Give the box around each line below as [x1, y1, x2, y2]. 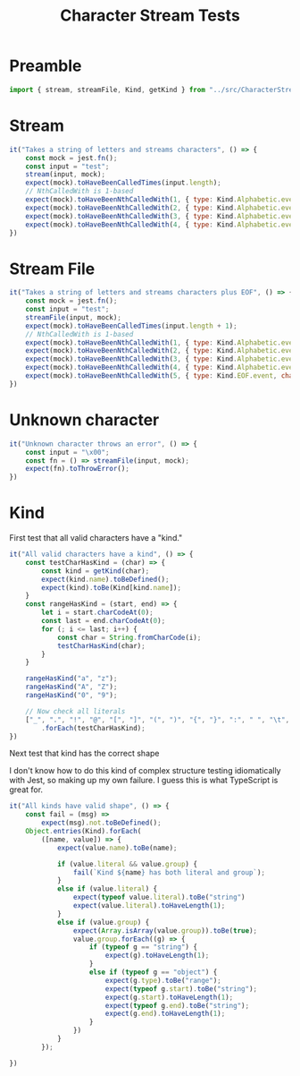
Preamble [9, 56, 82, 76]
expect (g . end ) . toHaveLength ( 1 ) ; [104, 1009, 226, 1019]
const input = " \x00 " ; [25, 448, 110, 457]
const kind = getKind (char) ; [41, 566, 150, 576]
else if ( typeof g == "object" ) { [88, 968, 218, 977]
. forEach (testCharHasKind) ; [41, 723, 146, 732]
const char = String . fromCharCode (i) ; [56, 633, 202, 642]
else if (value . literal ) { [56, 884, 158, 893]
